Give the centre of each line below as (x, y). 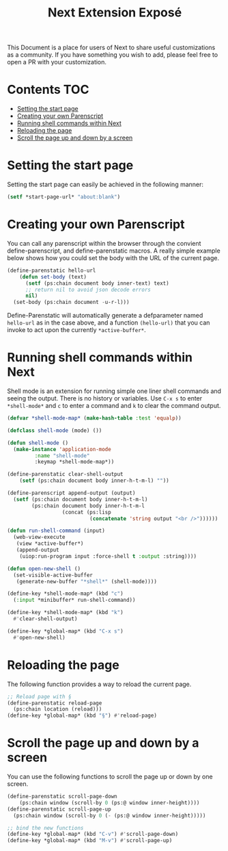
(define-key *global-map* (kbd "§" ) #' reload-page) (82, 716)
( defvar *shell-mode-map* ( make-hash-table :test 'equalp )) (95, 418)
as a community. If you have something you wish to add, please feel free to (113, 55)
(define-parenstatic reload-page (55, 703)
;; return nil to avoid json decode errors (88, 290)
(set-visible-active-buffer (53, 575)
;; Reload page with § (39, 696)
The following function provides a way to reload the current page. (99, 684)
